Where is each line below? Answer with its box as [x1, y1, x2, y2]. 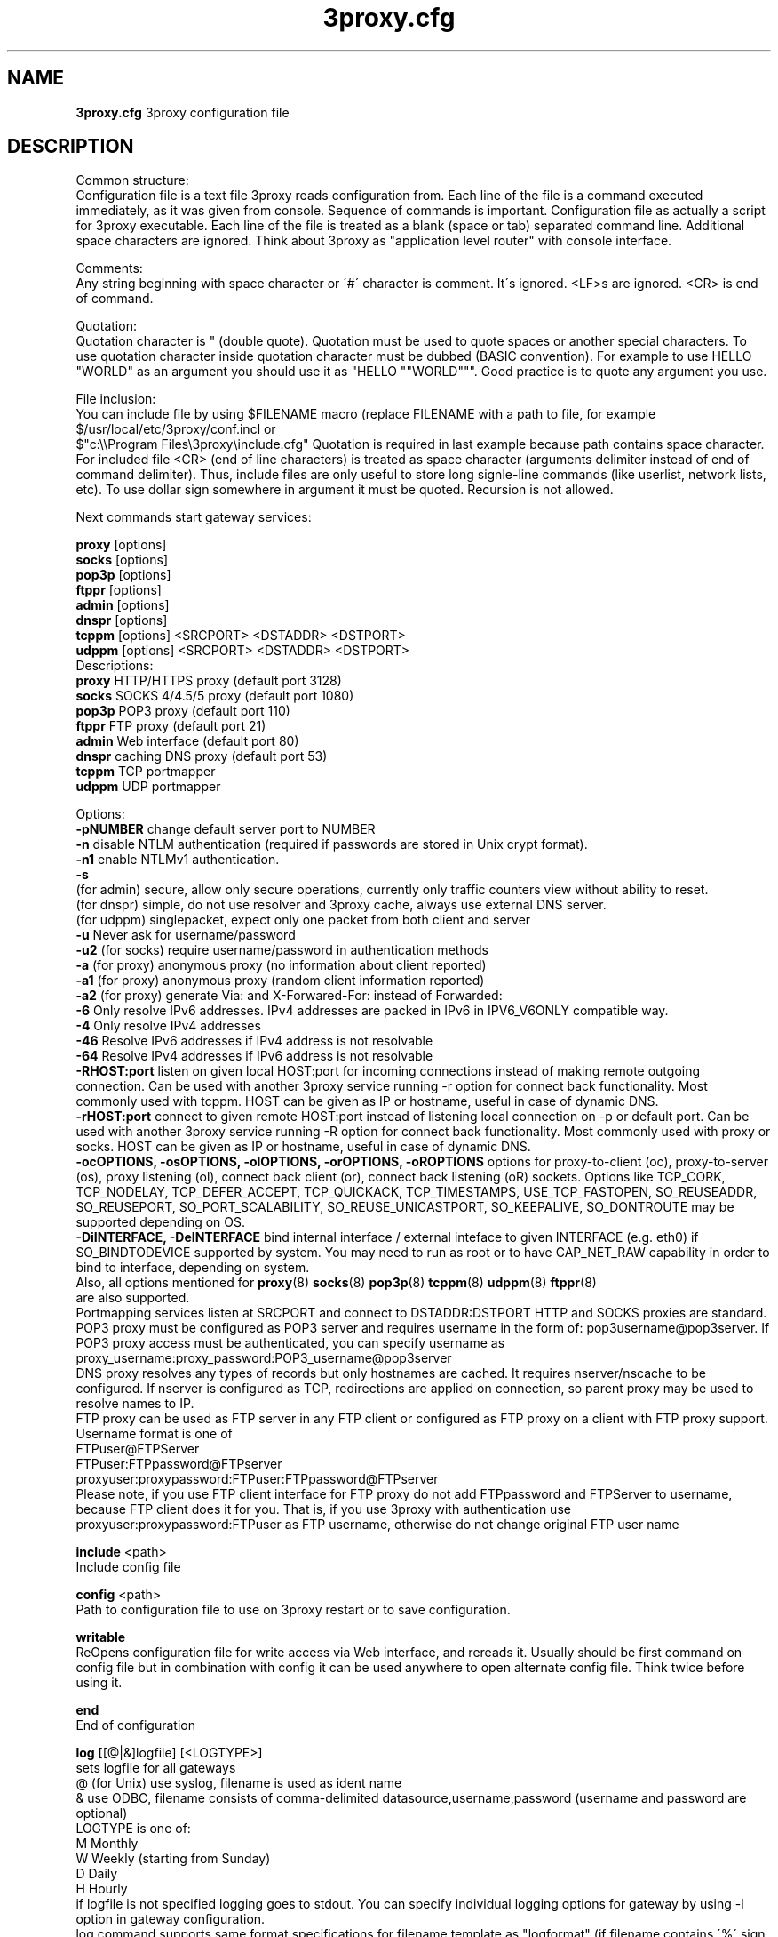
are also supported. [75, 1290, 190, 1306]
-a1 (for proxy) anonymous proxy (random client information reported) [75, 973, 485, 989]
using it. [75, 1675, 123, 1691]
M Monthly [75, 1836, 139, 1852]
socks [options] [75, 552, 169, 568]
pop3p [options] [75, 567, 171, 583]
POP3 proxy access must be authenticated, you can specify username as [75, 1335, 505, 1351]
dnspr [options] [75, 612, 168, 628]
